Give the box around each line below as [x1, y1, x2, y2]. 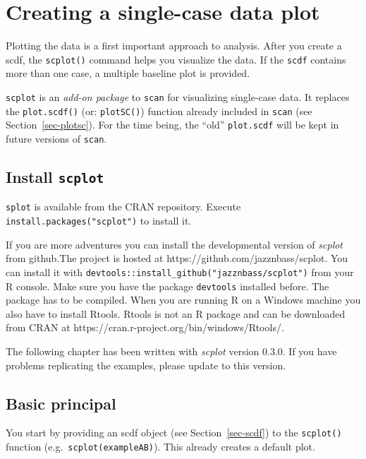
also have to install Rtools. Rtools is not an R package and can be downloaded [6, 306, 346, 321]
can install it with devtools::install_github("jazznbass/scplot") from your [6, 264, 354, 279]
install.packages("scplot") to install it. [6, 213, 192, 228]
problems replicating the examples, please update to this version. [6, 357, 286, 372]
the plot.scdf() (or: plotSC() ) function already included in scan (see [6, 103, 312, 118]
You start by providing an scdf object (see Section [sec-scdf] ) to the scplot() [6, 425, 342, 440]
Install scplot [6, 165, 104, 187]
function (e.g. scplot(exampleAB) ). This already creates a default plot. [6, 439, 315, 454]
